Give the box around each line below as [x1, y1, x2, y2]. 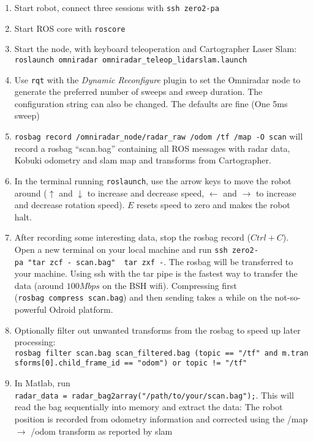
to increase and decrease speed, [87, 186, 205, 199]
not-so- [274, 291, 301, 304]
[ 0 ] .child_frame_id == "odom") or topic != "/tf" [40, 359, 247, 368]
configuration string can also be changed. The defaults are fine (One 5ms [14, 97, 288, 110]
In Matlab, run [14, 376, 70, 389]
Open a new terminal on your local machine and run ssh [14, 242, 228, 255]
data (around [14, 279, 64, 291]
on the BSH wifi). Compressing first [102, 279, 237, 291]
